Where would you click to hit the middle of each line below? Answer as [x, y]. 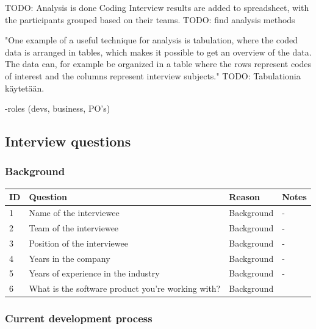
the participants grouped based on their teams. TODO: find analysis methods [150, 19]
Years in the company [70, 258]
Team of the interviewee [74, 227]
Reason [244, 197]
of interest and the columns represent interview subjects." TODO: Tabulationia [153, 75]
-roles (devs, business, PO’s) [58, 108]
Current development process [79, 318]
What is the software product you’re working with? [125, 288]
